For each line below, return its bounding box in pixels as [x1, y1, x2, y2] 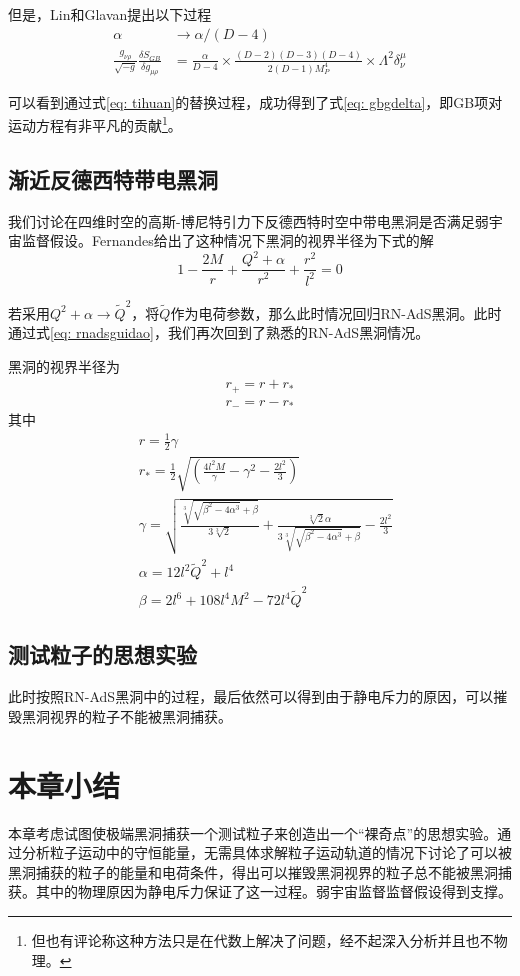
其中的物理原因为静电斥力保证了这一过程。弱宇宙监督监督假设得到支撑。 [35, 881, 512, 902]
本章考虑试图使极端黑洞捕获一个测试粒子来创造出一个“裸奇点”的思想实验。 [8, 822, 498, 843]
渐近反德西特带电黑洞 [8, 163, 218, 194]
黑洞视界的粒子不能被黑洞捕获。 [21, 705, 232, 726]
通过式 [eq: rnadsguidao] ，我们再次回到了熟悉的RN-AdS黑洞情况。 [8, 322, 430, 343]
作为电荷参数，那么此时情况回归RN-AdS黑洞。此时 [170, 302, 502, 323]
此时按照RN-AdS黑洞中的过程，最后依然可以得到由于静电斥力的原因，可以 [8, 686, 494, 707]
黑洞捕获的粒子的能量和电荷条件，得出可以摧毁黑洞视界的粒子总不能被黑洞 [8, 861, 498, 882]
